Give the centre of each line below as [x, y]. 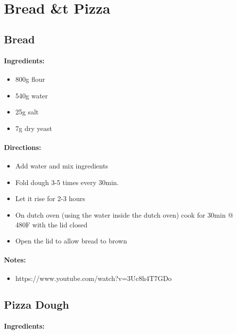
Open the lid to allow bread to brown [71, 241]
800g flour [30, 79]
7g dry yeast [34, 128]
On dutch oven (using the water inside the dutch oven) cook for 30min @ [124, 214]
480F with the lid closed [51, 224]
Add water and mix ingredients [62, 166]
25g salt [27, 112]
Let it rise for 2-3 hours [50, 198]
